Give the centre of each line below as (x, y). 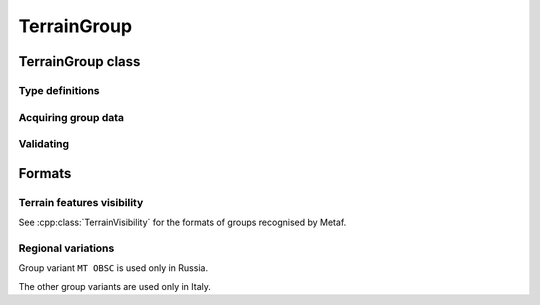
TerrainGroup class (79, 61)
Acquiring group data (71, 117)
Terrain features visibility (81, 202)
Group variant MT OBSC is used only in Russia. (113, 268)
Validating (44, 144)
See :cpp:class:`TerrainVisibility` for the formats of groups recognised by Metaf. (182, 222)
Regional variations (66, 248)
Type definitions (59, 90)
